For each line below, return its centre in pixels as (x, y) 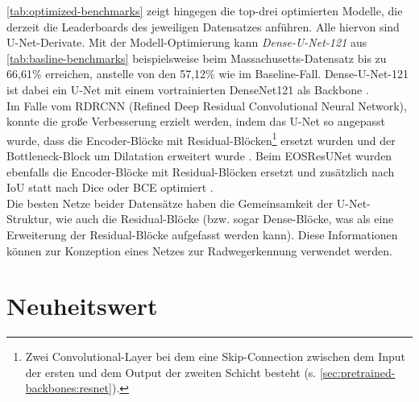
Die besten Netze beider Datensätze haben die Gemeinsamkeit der (170, 203)
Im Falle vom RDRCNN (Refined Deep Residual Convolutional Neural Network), (207, 105)
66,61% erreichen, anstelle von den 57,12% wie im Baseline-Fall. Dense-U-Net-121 (207, 74)
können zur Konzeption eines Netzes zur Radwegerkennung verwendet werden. (199, 250)
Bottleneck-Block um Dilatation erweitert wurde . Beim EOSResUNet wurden (199, 155)
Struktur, (29, 219)
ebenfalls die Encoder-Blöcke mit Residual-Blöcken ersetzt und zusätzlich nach (201, 171)
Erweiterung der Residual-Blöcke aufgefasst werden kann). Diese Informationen (202, 234)
